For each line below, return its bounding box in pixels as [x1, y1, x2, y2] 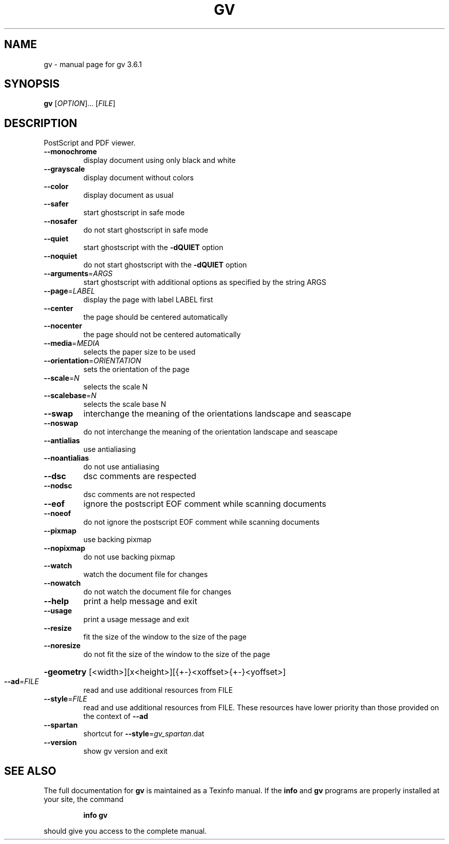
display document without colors [83, 173, 194, 182]
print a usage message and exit [83, 615, 189, 624]
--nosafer [44, 217, 78, 226]
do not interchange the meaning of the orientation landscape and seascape [83, 427, 338, 437]
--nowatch [44, 579, 81, 588]
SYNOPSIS [4, 77, 60, 91]
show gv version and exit [83, 747, 168, 756]
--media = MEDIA [44, 339, 100, 348]
